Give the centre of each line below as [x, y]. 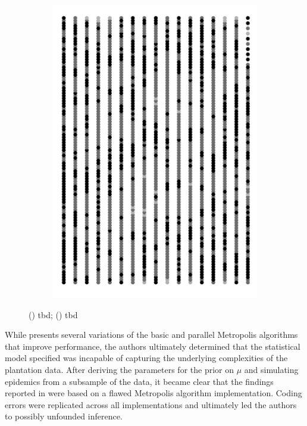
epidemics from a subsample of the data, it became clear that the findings [139, 381]
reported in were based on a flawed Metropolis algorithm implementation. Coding [153, 393]
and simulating [271, 369]
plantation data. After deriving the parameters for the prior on [120, 369]
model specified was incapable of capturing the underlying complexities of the [146, 358]
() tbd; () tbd [53, 314]
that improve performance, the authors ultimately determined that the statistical [153, 346]
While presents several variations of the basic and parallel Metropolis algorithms [151, 335]
